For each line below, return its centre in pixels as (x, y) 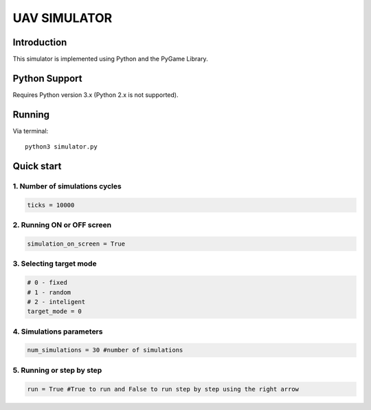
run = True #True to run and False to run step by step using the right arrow (163, 389)
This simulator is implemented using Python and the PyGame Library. (111, 59)
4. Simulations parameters (58, 332)
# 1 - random (49, 292)
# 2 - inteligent (56, 302)
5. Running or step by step (57, 370)
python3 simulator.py (61, 147)
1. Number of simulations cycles (67, 186)
